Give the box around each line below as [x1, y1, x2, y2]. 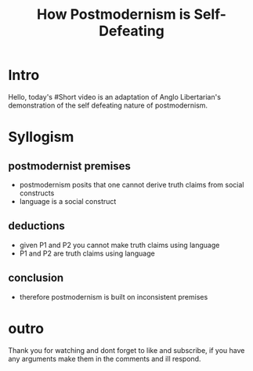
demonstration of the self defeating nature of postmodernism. [8, 100, 208, 110]
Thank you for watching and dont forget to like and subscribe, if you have [8, 345, 245, 355]
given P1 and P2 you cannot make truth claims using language [19, 240, 220, 249]
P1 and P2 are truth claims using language [19, 249, 155, 258]
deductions [8, 220, 65, 233]
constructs [19, 188, 55, 198]
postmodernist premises [8, 159, 131, 173]
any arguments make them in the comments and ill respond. [8, 354, 201, 363]
